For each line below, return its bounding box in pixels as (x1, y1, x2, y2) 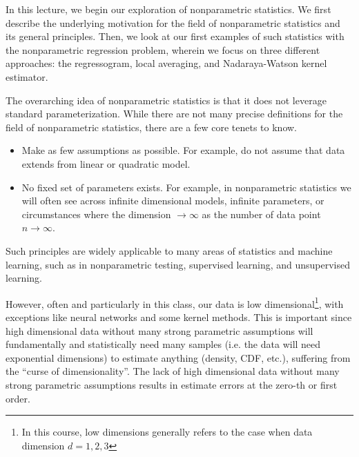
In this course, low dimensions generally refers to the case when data (21, 425, 313, 439)
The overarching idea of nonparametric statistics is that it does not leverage (6, 93, 327, 107)
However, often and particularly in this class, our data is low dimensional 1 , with (6, 294, 344, 311)
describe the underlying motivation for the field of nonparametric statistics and (6, 15, 340, 30)
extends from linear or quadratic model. (21, 156, 191, 171)
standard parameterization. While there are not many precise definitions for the (6, 106, 343, 121)
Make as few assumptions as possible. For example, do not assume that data (21, 143, 345, 157)
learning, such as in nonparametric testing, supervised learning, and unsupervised (6, 257, 350, 271)
